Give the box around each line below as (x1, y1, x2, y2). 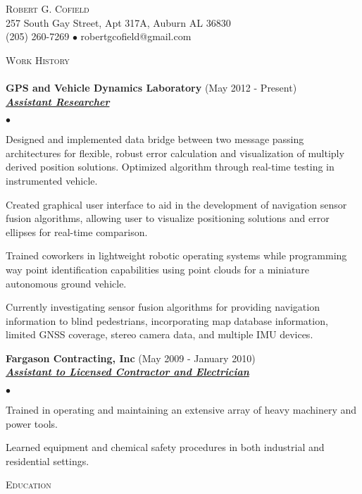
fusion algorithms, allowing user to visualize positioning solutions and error (6, 211, 330, 226)
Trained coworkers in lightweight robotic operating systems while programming (6, 248, 347, 263)
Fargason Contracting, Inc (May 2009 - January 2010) (6, 350, 256, 365)
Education (6, 477, 51, 492)
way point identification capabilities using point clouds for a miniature (6, 261, 309, 276)
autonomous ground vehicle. (6, 276, 127, 290)
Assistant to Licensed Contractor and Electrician (6, 364, 249, 379)
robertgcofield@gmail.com (80, 29, 192, 44)
